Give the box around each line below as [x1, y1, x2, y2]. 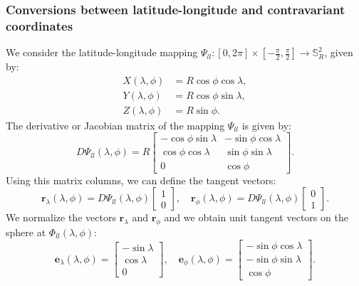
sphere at [6, 224, 46, 239]
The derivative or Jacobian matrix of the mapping [6, 117, 225, 132]
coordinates [6, 16, 73, 34]
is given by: [241, 117, 291, 132]
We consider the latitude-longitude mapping [6, 45, 198, 60]
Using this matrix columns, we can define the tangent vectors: [6, 172, 276, 187]
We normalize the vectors [6, 210, 116, 225]
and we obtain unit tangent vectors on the [164, 210, 348, 225]
